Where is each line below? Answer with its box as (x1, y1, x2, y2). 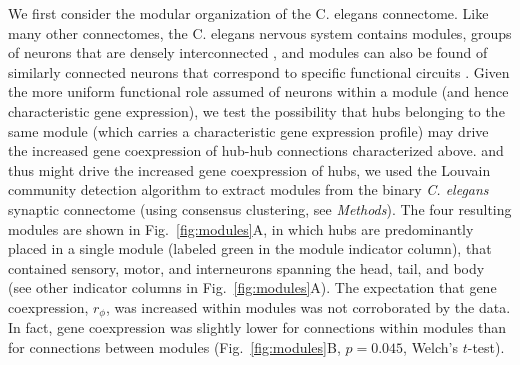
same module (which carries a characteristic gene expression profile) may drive (8, 120, 489, 141)
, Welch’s (403, 336, 458, 357)
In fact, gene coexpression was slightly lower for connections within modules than (8, 317, 506, 338)
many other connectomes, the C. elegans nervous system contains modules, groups (8, 22, 512, 43)
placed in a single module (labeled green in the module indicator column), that (8, 238, 492, 259)
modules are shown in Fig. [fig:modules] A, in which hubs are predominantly (8, 218, 474, 239)
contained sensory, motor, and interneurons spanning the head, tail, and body (8, 257, 485, 278)
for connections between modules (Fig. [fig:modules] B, (8, 336, 341, 357)
